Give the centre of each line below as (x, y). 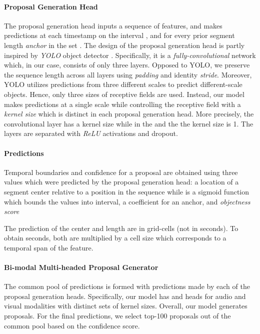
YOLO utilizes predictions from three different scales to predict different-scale (123, 84)
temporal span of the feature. (49, 247)
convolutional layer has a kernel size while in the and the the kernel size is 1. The (129, 123)
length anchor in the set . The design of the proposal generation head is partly (124, 45)
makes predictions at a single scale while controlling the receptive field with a (122, 104)
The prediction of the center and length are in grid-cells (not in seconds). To (121, 228)
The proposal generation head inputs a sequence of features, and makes (113, 25)
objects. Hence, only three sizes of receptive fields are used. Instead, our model (124, 94)
